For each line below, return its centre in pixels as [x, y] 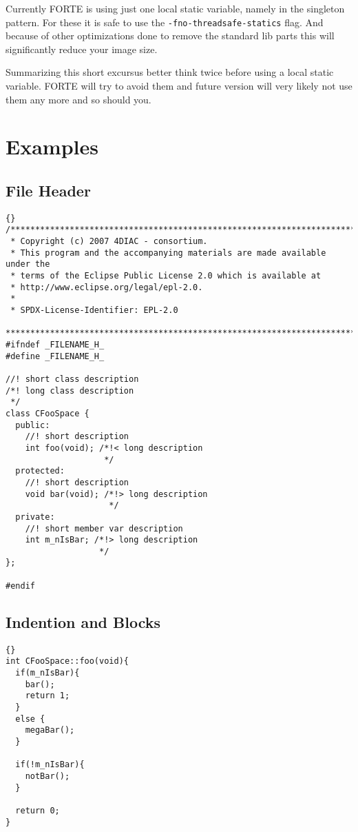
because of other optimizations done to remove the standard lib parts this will [170, 35]
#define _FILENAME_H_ [55, 356]
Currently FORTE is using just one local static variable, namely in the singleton [175, 8]
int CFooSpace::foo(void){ [67, 661]
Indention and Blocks [83, 621]
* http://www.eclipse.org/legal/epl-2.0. [107, 287]
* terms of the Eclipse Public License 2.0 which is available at [166, 276]
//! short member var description [104, 528]
